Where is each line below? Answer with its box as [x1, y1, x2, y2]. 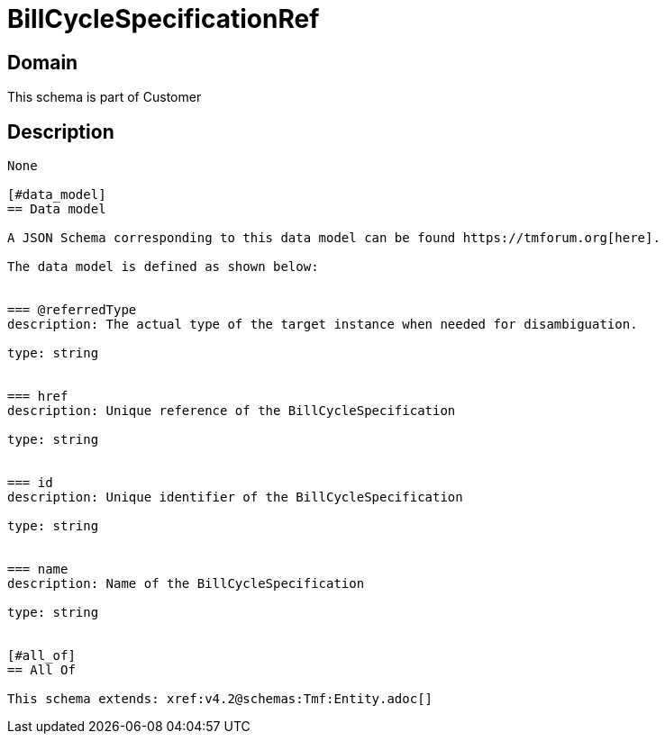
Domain [7, 50, 78, 74]
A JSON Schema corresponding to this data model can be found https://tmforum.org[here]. [7, 230, 660, 246]
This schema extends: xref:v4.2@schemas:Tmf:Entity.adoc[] [7, 691, 433, 707]
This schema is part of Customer [7, 89, 202, 105]
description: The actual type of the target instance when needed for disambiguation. [7, 317, 638, 332]
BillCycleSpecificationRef [7, 4, 320, 34]
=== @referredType [7, 303, 137, 318]
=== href [7, 389, 68, 404]
